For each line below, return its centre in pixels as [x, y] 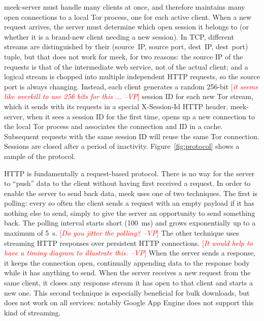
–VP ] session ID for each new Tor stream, [188, 96]
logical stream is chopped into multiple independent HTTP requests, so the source [132, 76]
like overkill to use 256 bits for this [59, 96]
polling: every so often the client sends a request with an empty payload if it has [129, 203]
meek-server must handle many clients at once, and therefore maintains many [125, 7]
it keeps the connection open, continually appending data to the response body [127, 262]
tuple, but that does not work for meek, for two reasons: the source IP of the [124, 56]
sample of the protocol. [40, 156]
